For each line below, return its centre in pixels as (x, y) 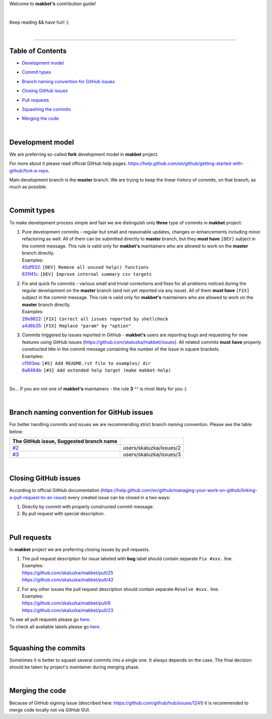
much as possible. (28, 187)
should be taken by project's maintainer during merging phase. (75, 667)
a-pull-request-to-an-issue (37, 497)
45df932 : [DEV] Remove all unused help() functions (85, 267)
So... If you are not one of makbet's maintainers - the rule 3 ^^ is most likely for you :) (98, 389)
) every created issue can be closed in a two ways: (118, 497)
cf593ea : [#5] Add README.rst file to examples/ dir (86, 363)
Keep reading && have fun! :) (39, 22)
